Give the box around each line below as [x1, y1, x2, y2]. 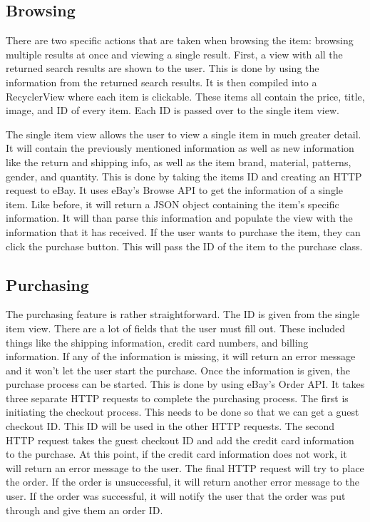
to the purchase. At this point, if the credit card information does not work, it [6, 446, 347, 461]
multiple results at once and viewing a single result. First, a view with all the [6, 46, 343, 61]
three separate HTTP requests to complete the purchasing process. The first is [6, 390, 349, 405]
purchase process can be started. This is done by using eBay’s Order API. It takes [6, 377, 365, 391]
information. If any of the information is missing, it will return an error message [6, 349, 356, 364]
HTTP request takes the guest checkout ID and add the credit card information [6, 432, 354, 447]
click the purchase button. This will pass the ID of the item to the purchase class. [6, 238, 363, 253]
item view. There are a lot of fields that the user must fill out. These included [6, 320, 345, 335]
